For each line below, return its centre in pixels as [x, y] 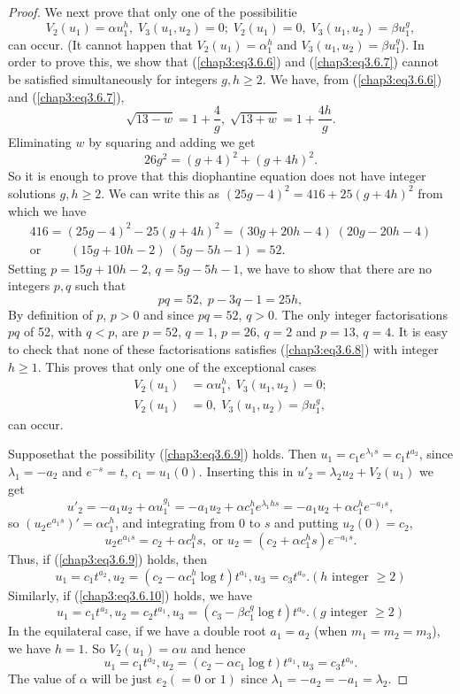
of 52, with [53, 332]
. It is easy [420, 332]
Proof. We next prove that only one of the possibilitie [153, 12]
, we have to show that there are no [335, 268]
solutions [32, 193]
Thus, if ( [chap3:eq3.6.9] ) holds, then [107, 558]
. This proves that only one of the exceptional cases [177, 366]
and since [169, 314]
